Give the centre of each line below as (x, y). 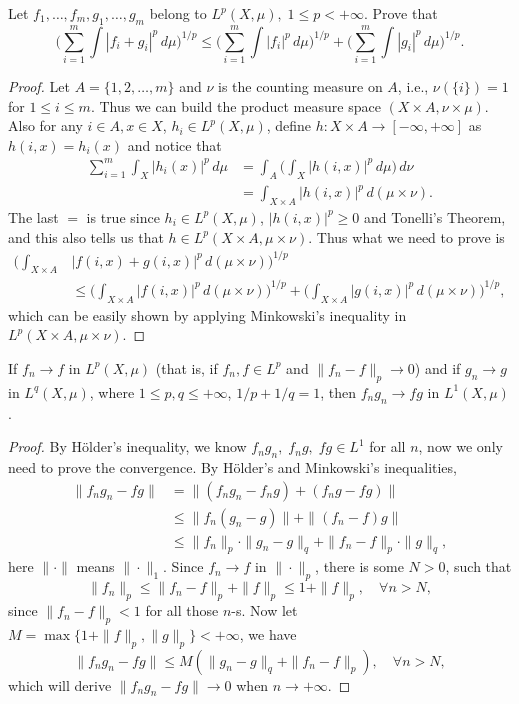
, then (338, 391)
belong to (178, 13)
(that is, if (186, 367)
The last (33, 216)
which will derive (60, 684)
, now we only (460, 446)
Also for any (45, 125)
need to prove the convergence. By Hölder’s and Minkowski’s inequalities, (232, 466)
